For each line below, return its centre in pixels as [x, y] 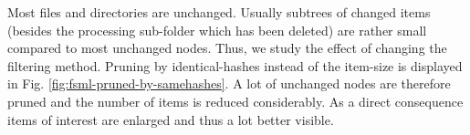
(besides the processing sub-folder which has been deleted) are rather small [217, 30]
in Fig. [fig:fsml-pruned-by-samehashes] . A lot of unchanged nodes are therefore [229, 83]
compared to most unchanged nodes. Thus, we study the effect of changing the [227, 48]
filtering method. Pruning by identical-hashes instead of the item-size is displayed [235, 65]
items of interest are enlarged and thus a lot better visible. [171, 119]
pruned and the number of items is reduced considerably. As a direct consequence [235, 101]
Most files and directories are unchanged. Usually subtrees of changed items [219, 12]
